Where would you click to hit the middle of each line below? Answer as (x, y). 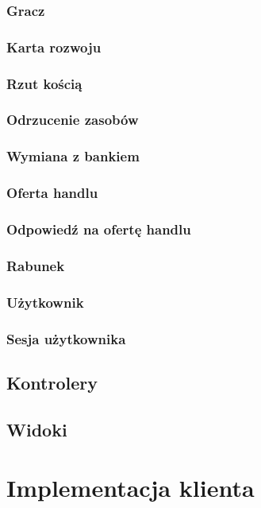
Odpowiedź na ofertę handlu (99, 229)
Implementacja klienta (130, 488)
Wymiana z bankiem (73, 156)
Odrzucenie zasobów (73, 120)
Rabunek (36, 265)
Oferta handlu (52, 193)
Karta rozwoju (54, 47)
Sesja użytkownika (66, 338)
